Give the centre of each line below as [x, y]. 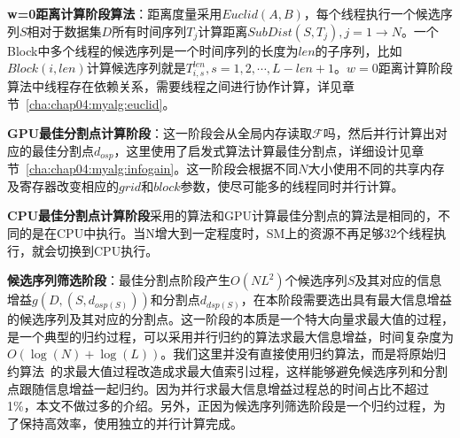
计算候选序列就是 [136, 68]
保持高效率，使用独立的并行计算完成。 [131, 423]
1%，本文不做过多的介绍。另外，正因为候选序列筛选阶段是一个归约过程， [220, 406]
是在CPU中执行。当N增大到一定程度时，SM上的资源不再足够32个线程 [233, 232]
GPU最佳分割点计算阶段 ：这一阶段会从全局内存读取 [160, 133]
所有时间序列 [149, 31]
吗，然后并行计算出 [379, 133]
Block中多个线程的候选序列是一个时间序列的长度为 [153, 50]
